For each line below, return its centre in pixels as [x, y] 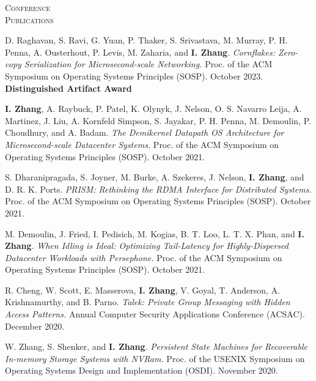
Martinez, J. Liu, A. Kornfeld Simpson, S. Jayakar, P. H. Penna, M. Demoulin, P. [158, 120]
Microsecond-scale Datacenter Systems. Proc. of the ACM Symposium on [142, 144]
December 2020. [35, 326]
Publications [29, 19]
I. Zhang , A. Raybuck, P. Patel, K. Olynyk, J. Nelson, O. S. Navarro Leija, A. [153, 109]
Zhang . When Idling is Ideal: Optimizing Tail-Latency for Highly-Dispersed [147, 246]
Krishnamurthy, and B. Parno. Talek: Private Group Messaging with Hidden [148, 302]
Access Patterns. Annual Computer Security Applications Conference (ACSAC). [155, 314]
